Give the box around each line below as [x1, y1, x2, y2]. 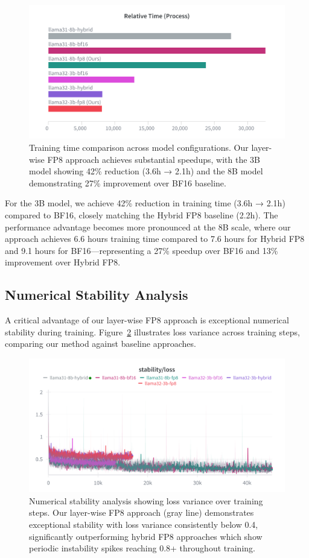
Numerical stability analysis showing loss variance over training [29, 494, 263, 507]
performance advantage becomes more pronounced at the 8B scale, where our [5, 220, 291, 233]
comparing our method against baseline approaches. [5, 337, 196, 350]
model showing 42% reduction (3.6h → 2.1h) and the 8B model [29, 165, 263, 177]
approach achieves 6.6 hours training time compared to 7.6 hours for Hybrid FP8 [5, 232, 305, 245]
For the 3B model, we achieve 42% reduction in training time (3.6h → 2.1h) [5, 197, 285, 209]
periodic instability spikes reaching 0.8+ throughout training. [29, 542, 255, 554]
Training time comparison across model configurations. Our [29, 141, 249, 153]
